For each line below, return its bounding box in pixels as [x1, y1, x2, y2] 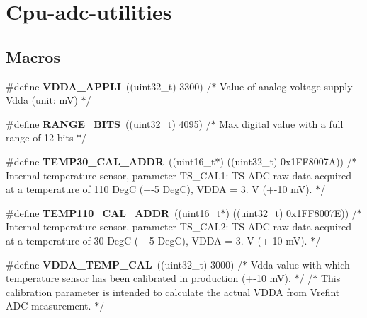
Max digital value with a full [219, 116, 344, 131]
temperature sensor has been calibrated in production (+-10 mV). [6, 271, 291, 285]
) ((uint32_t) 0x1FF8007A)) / [220, 153, 352, 168]
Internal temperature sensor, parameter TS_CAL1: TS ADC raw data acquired [6, 167, 352, 182]
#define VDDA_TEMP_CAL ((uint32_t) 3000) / [6, 257, 243, 271]
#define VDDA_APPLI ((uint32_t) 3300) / [6, 78, 212, 93]
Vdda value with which [250, 257, 350, 271]
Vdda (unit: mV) [6, 93, 78, 107]
